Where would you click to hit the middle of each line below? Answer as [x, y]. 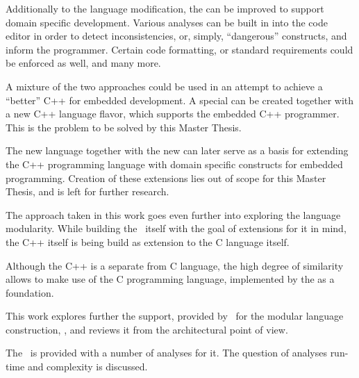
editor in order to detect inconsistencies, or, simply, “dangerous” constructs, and [176, 36]
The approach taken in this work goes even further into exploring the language [173, 214]
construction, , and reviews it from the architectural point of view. [147, 329]
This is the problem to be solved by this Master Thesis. [124, 127]
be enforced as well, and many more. [83, 63]
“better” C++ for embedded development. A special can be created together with [180, 100]
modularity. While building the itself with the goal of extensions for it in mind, [176, 228]
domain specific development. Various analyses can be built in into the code [167, 22]
